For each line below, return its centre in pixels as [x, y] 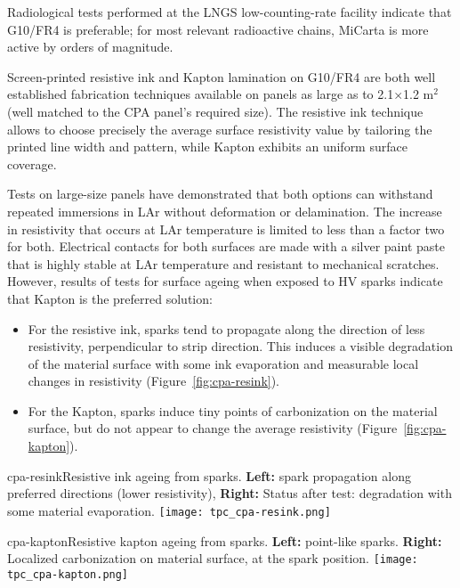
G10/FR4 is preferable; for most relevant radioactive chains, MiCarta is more [218, 29]
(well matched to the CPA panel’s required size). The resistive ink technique [215, 111]
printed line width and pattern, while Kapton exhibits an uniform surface [207, 147]
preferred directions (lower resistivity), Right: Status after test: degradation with [230, 493]
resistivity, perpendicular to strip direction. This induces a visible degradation [240, 346]
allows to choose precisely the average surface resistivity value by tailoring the [220, 129]
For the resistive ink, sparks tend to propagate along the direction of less [226, 328]
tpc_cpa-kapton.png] [68, 574]
